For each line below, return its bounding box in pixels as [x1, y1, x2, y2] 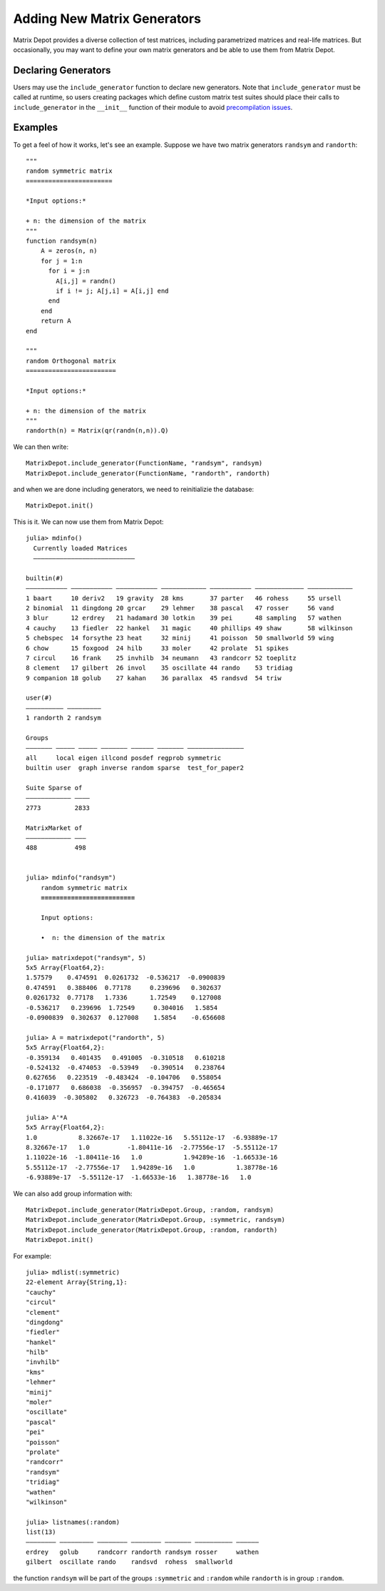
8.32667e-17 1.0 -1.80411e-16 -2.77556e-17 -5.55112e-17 [26, 1143, 278, 1152]
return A [40, 317, 71, 325]
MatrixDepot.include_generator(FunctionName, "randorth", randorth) [26, 469, 270, 478]
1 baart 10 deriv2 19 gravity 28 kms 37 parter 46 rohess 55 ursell [26, 594, 342, 602]
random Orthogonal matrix [26, 357, 117, 365]
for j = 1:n [40, 257, 83, 265]
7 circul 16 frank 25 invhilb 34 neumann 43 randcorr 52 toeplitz [26, 654, 297, 662]
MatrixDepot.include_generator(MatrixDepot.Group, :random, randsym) [26, 1206, 274, 1213]
